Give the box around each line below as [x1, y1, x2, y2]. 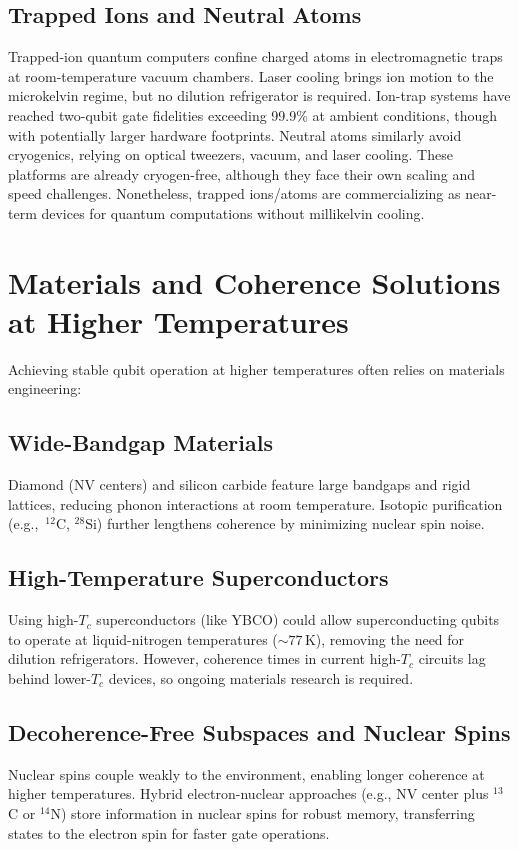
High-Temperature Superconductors [8, 562, 389, 593]
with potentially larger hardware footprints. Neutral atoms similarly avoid [8, 124, 462, 145]
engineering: [8, 378, 82, 399]
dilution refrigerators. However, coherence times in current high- [8, 648, 401, 669]
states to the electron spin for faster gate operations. [8, 822, 330, 843]
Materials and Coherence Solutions [8, 261, 501, 302]
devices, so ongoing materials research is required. [108, 668, 414, 689]
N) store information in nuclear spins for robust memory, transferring [50, 803, 475, 823]
